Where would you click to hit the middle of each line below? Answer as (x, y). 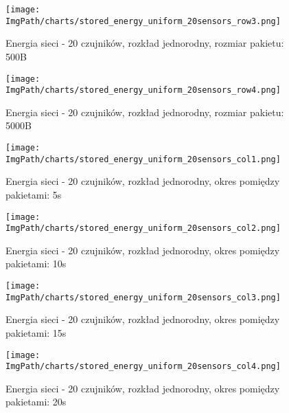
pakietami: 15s (36, 332)
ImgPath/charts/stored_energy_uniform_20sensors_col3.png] (143, 297)
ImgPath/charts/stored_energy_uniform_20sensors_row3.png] (143, 21)
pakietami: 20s (36, 402)
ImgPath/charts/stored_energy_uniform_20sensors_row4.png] (143, 90)
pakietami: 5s (34, 194)
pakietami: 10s (36, 264)
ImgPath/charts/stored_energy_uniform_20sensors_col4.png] (143, 367)
